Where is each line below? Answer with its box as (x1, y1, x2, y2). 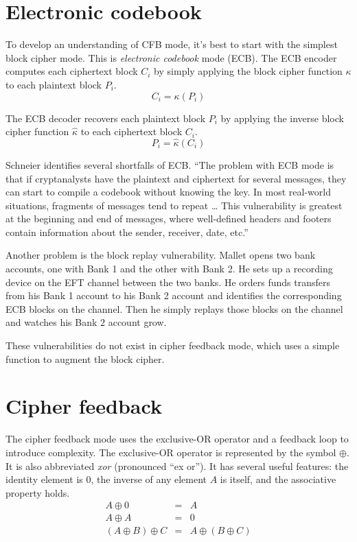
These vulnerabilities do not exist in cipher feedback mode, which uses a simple (5, 338, 340, 353)
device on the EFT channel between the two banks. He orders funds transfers (5, 274, 331, 289)
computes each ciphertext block (5, 64, 138, 78)
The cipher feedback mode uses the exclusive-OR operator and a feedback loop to (5, 432, 349, 446)
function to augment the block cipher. (5, 351, 165, 366)
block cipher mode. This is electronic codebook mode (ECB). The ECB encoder (5, 50, 337, 64)
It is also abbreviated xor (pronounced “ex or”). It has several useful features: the (5, 458, 349, 473)
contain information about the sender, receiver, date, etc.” (5, 224, 249, 239)
